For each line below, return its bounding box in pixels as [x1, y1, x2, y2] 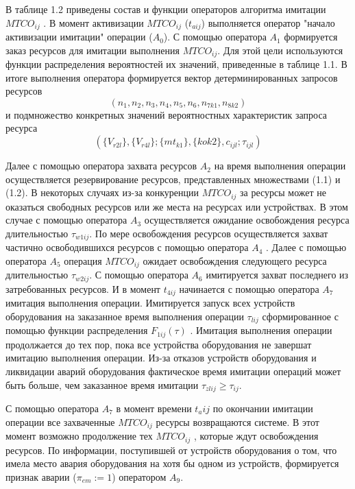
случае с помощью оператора [5, 213, 127, 227]
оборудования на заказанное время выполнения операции [5, 309, 244, 323]
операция [64, 253, 102, 267]
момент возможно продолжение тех [5, 429, 153, 443]
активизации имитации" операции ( [5, 29, 153, 44]
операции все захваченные [5, 414, 115, 429]
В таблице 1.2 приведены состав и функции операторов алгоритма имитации [5, 2, 326, 16]
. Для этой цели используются [217, 43, 343, 57]
